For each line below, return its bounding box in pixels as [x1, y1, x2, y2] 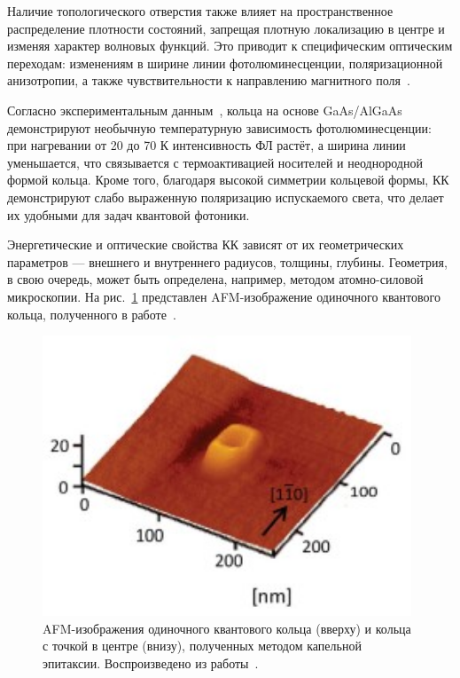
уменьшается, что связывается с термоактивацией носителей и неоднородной [7, 153, 423, 171]
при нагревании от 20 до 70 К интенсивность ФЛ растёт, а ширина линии [7, 136, 406, 154]
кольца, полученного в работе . [7, 304, 176, 323]
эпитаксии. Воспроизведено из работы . [43, 654, 259, 673]
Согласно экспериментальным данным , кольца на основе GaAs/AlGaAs [7, 100, 402, 119]
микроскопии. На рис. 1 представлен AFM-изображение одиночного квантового [7, 287, 441, 305]
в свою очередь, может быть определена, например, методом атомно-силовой [7, 270, 424, 288]
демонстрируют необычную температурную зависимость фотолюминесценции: [7, 118, 432, 137]
